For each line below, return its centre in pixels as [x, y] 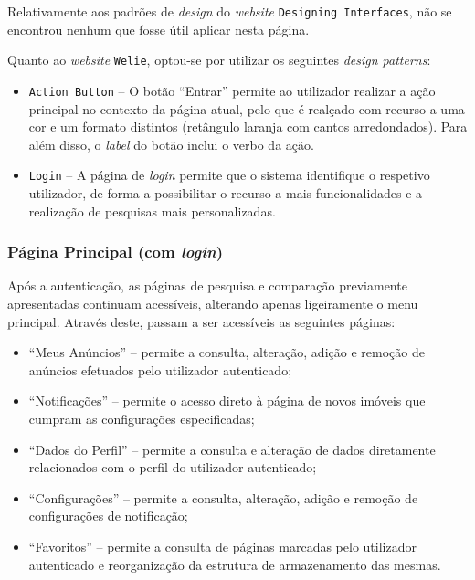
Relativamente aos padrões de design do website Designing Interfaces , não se [230, 11]
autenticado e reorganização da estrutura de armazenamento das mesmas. [235, 564]
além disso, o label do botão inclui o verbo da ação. [171, 144]
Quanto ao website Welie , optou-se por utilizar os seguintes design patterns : [219, 60]
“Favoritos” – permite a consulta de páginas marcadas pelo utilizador [222, 546]
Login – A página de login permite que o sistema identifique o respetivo [229, 175]
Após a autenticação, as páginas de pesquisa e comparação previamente [207, 285]
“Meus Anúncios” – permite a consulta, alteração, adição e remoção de [227, 352]
